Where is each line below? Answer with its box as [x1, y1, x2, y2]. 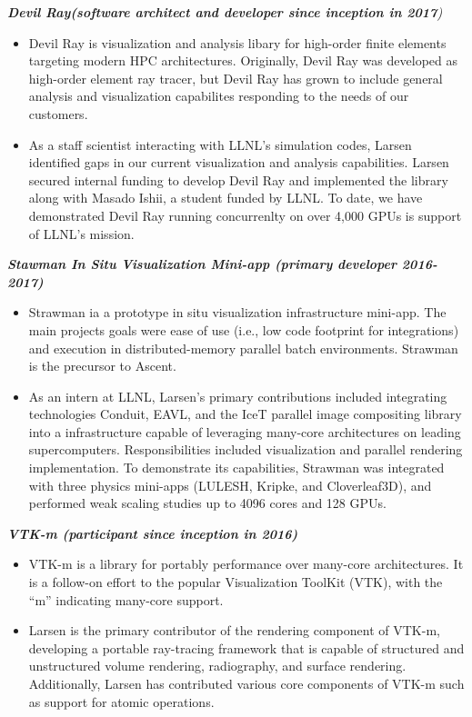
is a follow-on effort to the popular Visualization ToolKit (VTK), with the [28, 573, 443, 592]
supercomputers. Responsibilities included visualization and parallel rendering [28, 440, 463, 459]
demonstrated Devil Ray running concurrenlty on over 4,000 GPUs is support [28, 205, 462, 224]
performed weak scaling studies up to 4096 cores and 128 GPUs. [28, 493, 387, 513]
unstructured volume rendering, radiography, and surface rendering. [28, 656, 407, 675]
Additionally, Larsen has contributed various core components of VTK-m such [28, 674, 465, 692]
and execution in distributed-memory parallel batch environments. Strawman [28, 338, 458, 357]
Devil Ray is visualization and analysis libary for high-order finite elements [28, 33, 447, 52]
